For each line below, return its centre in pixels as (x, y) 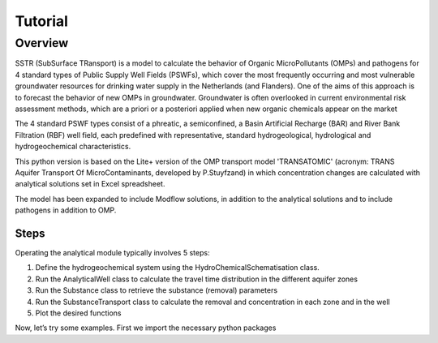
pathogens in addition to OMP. (66, 210)
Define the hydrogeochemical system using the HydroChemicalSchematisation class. (177, 268)
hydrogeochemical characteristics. (73, 147)
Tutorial (42, 21)
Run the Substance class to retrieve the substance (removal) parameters (157, 290)
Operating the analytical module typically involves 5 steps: (112, 252)
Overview (42, 43)
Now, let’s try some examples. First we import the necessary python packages (146, 328)
